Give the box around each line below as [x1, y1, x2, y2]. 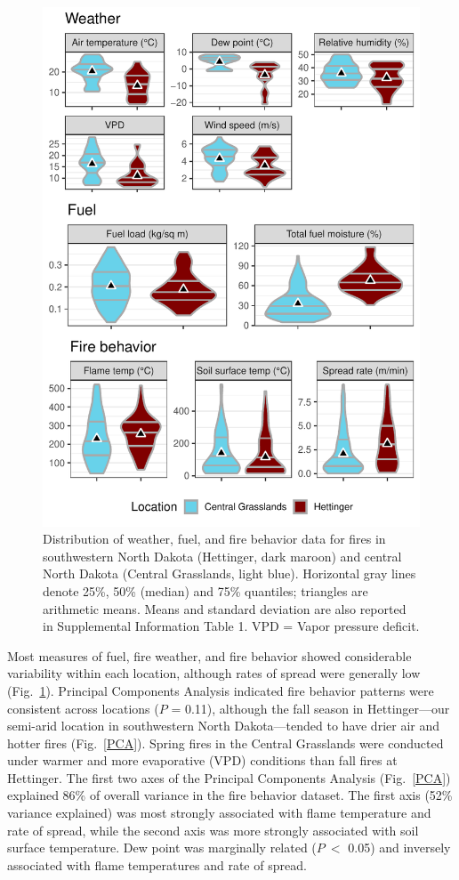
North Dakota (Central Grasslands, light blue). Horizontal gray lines [43, 564, 416, 583]
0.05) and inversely [348, 838, 451, 857]
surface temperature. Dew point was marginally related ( [7, 838, 317, 857]
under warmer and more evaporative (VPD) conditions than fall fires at [7, 751, 398, 770]
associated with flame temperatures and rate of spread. [7, 855, 307, 874]
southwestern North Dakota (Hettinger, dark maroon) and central [43, 546, 402, 565]
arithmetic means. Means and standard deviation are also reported [43, 599, 407, 618]
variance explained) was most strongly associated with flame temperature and [7, 803, 431, 822]
